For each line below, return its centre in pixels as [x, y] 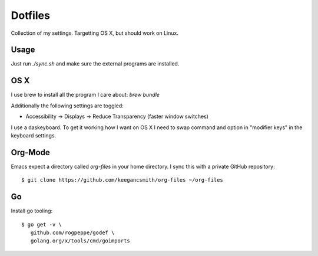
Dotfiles [30, 15]
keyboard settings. [34, 135]
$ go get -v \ [42, 224]
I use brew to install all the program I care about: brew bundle [85, 95]
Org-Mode [30, 152]
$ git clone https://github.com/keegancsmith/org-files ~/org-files [122, 180]
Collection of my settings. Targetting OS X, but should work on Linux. [95, 33]
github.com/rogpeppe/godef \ [72, 232]
